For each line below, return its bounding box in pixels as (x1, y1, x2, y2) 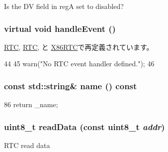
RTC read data (4, 140, 50, 151)
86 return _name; (4, 99, 58, 110)
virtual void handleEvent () (4, 22, 116, 34)
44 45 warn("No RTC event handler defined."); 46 (4, 58, 155, 69)
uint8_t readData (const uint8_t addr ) (4, 120, 165, 133)
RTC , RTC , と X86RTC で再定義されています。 (4, 41, 154, 52)
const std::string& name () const (4, 79, 137, 92)
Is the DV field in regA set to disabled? (4, 1, 124, 11)
